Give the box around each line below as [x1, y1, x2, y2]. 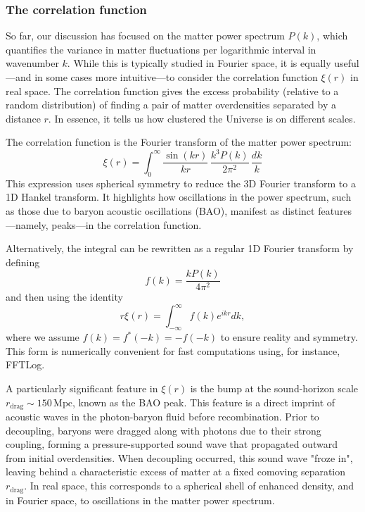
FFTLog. [6, 357, 45, 372]
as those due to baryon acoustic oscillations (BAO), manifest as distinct [6, 203, 315, 218]
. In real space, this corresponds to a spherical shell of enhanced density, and [24, 478, 354, 493]
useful [334, 56, 359, 70]
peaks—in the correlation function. [51, 217, 202, 232]
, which [316, 28, 348, 43]
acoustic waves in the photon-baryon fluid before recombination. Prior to [6, 409, 319, 424]
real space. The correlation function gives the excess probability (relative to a [6, 83, 339, 98]
